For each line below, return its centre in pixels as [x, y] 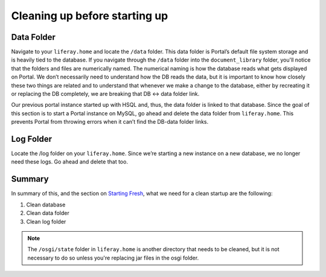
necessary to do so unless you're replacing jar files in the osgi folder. [113, 258]
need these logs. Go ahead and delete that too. [69, 162]
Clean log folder [46, 221]
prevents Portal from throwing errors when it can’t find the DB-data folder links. [110, 122]
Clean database [46, 205]
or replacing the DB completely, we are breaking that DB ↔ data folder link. [105, 94]
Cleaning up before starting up [90, 16]
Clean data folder [48, 213]
